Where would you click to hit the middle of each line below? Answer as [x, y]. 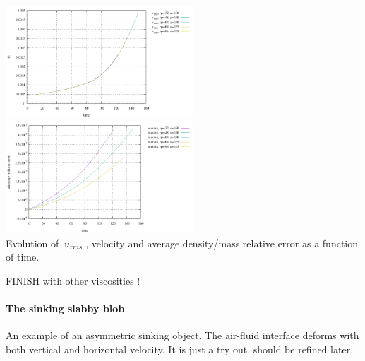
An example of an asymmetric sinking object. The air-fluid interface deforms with [182, 335]
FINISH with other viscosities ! [73, 280]
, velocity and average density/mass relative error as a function [222, 243]
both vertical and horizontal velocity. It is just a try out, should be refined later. [180, 349]
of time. [23, 257]
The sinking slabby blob [65, 308]
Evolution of [32, 243]
